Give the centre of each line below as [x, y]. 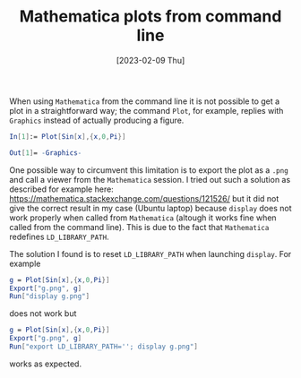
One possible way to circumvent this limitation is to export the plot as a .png [149, 170]
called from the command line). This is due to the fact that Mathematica [139, 227]
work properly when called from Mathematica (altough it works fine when [143, 218]
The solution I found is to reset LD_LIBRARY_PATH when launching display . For [150, 253]
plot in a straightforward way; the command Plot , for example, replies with [146, 110]
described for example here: [61, 189]
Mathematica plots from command [150, 17]
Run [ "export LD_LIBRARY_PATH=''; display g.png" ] [104, 347]
